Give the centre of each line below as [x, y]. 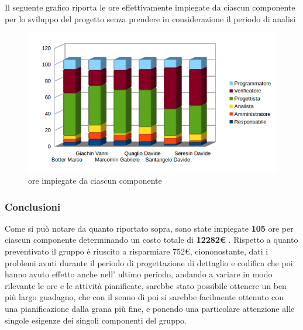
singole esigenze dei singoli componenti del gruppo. [96, 320]
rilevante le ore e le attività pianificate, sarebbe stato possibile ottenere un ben [146, 285]
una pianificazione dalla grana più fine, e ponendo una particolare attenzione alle [150, 309]
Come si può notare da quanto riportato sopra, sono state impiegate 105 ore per [149, 228]
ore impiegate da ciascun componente [95, 181]
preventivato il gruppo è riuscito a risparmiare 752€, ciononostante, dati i [137, 251]
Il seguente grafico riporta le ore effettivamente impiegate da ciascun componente [150, 7]
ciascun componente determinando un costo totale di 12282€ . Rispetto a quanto [151, 240]
